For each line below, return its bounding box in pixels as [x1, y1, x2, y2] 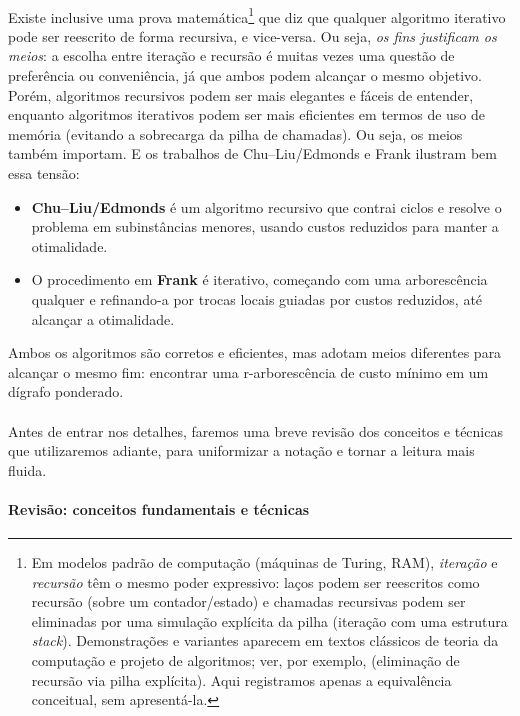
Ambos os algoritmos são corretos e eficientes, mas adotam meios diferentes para [8, 342, 502, 363]
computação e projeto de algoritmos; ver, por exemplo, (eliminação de [31, 650, 460, 671]
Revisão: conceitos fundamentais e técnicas [8, 498, 310, 519]
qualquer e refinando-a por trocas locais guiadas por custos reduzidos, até [31, 288, 483, 309]
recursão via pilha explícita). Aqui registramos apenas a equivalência [31, 669, 452, 690]
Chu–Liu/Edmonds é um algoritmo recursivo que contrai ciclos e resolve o [31, 196, 502, 217]
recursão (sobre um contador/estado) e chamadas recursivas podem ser [31, 591, 466, 612]
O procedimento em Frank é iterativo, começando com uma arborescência [31, 269, 488, 290]
